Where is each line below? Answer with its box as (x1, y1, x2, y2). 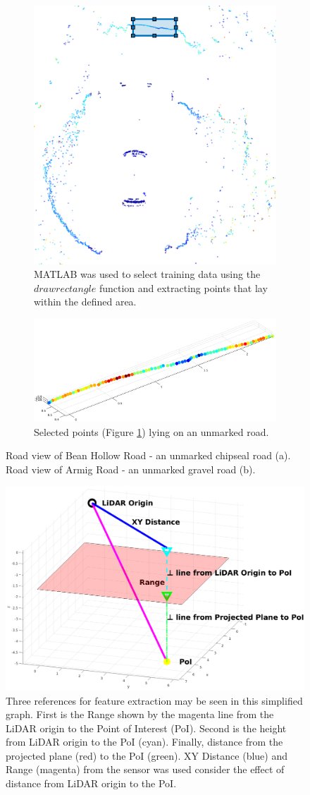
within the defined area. (34, 294, 137, 309)
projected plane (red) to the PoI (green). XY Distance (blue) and (6, 748, 287, 763)
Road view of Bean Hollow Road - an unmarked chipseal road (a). (6, 448, 291, 463)
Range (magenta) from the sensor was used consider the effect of (6, 762, 285, 777)
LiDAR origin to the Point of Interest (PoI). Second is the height (6, 720, 287, 735)
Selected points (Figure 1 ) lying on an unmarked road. (34, 424, 269, 439)
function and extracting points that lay (99, 280, 268, 295)
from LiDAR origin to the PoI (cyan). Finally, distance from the (6, 734, 283, 749)
